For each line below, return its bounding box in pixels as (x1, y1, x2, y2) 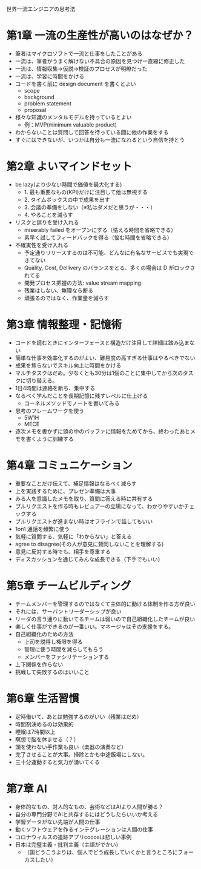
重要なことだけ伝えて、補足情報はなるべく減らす (15, 480, 137, 487)
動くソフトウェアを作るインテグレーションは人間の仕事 (15, 825, 153, 833)
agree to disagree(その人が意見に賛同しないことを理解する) (15, 540, 164, 547)
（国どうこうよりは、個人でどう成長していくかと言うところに (24, 848, 178, 856)
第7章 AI (6, 782, 47, 795)
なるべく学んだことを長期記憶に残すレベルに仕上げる (15, 392, 148, 399)
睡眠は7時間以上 (15, 728, 56, 735)
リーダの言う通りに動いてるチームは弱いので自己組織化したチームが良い (15, 615, 196, 623)
